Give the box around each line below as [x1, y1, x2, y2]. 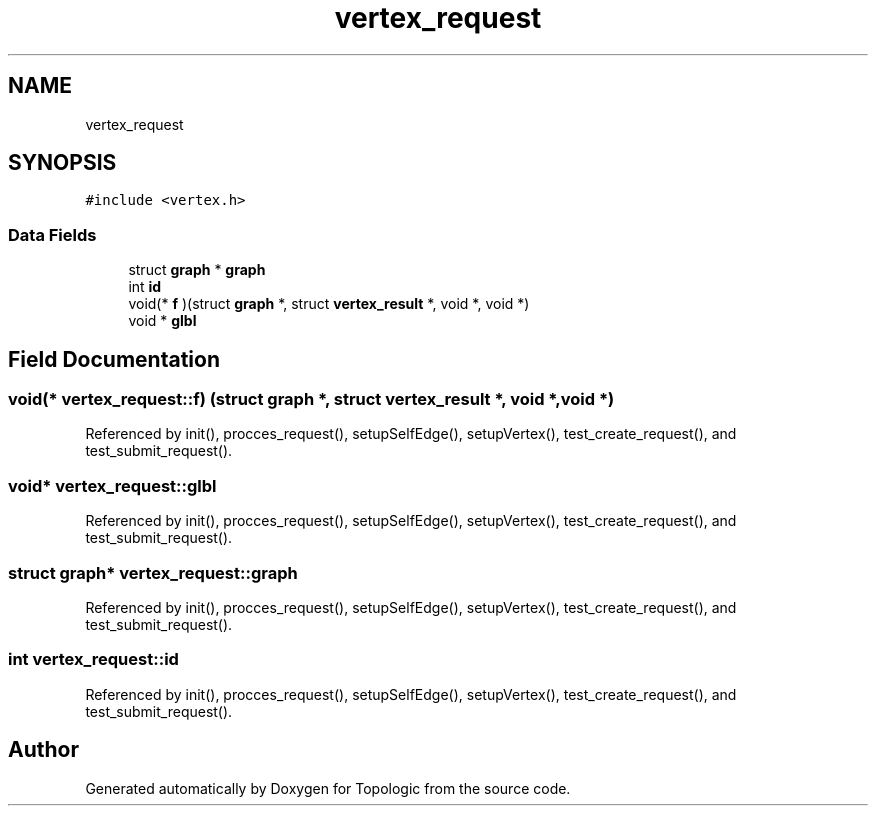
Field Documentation [8, 346, 220, 372]
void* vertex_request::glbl [8, 475, 217, 496]
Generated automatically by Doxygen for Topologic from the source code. [85, 779, 571, 797]
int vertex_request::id [8, 649, 179, 670]
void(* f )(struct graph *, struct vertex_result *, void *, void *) [128, 295, 530, 313]
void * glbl [128, 312, 197, 330]
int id [128, 278, 162, 296]
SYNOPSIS [8, 150, 117, 176]
